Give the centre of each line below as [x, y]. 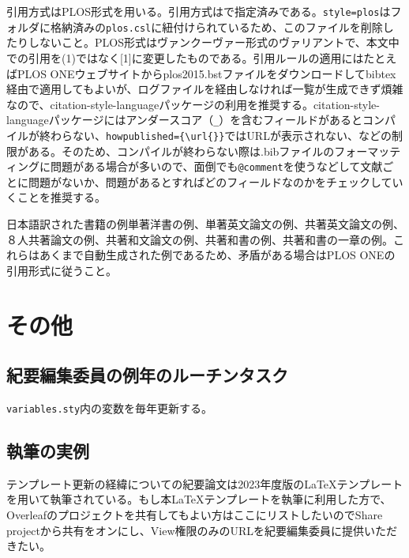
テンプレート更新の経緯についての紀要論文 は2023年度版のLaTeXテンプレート [205, 483]
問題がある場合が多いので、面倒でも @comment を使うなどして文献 [216, 166]
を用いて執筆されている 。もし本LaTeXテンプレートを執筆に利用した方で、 [199, 499]
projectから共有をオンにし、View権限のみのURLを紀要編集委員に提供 [186, 530]
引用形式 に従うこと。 [62, 270]
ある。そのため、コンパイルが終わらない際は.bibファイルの [181, 151]
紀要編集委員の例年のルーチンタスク [147, 375]
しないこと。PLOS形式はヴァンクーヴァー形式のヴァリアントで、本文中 [214, 42]
